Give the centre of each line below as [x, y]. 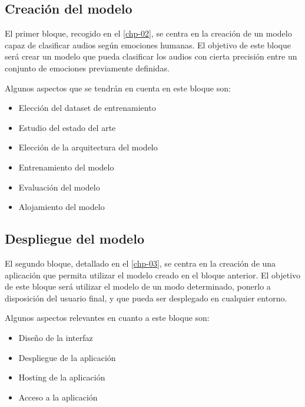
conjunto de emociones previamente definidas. [87, 68]
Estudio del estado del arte [67, 127]
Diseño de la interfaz [56, 337]
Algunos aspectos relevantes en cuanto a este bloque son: [107, 318]
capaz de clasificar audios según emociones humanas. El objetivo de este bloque [148, 45]
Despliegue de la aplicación [67, 357]
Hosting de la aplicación [62, 377]
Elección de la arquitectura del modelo [88, 147]
